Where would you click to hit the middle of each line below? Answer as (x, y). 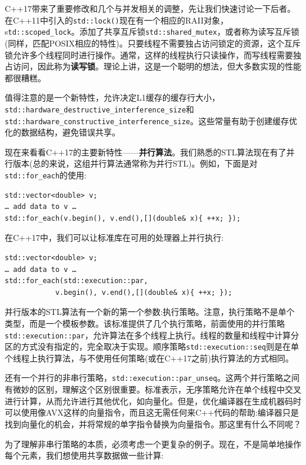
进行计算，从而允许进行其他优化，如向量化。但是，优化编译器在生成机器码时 (153, 401)
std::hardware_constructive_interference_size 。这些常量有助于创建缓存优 (151, 120)
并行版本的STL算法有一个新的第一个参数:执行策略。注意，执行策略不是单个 (150, 312)
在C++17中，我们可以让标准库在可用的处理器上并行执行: (114, 238)
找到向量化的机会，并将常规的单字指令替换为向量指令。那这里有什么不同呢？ (153, 424)
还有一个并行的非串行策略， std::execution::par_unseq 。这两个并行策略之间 (152, 378)
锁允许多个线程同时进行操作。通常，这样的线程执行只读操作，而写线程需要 (149, 54)
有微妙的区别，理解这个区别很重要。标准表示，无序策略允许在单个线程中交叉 (153, 389)
